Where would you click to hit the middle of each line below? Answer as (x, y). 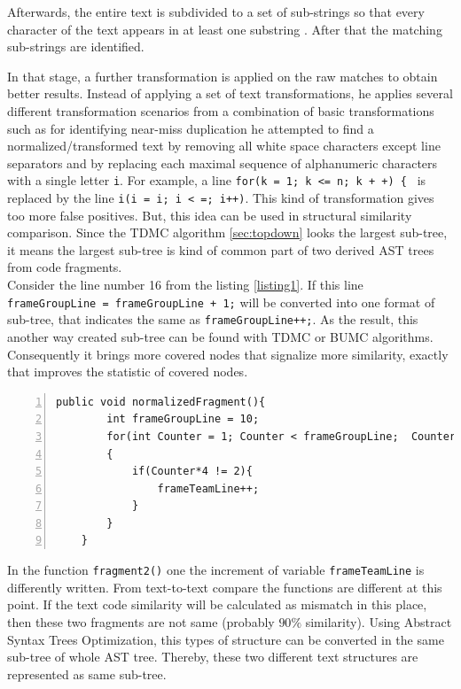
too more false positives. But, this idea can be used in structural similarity (210, 215)
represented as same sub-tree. (87, 674)
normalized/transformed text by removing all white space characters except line (224, 146)
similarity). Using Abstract (379, 621)
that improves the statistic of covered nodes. (128, 372)
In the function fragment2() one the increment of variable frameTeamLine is (216, 570)
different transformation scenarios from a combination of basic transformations (221, 110)
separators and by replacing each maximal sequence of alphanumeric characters (223, 163)
